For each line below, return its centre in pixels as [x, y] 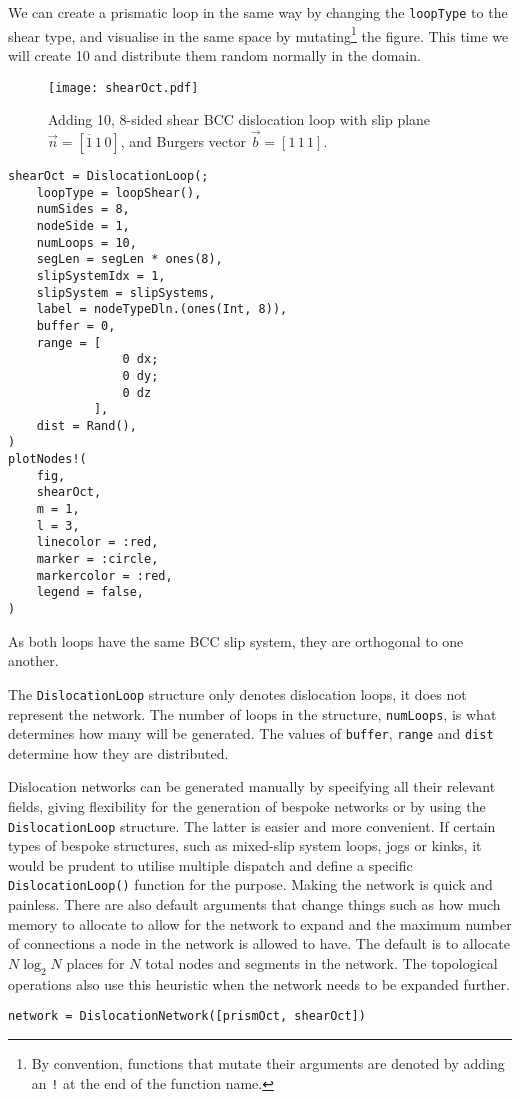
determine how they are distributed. [118, 752]
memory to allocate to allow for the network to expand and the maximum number [260, 923]
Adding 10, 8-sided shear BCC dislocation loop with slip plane [239, 119]
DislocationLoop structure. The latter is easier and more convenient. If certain [252, 825]
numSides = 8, [83, 209]
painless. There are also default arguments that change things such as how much [254, 904]
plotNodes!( [47, 459]
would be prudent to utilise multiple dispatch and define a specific [210, 864]
